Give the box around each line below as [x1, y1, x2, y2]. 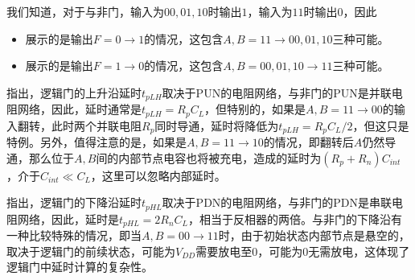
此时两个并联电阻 [51, 117, 142, 134]
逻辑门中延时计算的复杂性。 [6, 258, 153, 275]
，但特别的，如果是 [204, 101, 306, 117]
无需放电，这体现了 [308, 242, 410, 259]
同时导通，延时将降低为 [154, 117, 279, 134]
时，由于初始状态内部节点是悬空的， [218, 227, 410, 244]
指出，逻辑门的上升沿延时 [6, 84, 142, 101]
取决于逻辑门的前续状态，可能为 [6, 242, 175, 259]
